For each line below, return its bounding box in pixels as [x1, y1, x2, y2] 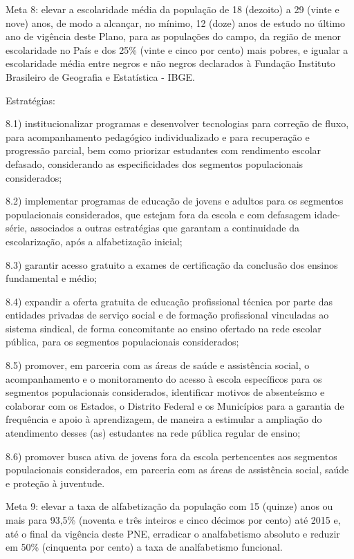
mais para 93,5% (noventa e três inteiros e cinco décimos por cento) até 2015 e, [6, 513, 341, 527]
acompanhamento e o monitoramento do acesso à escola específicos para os [6, 371, 322, 386]
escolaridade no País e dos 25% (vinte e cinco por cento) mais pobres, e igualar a [6, 42, 348, 57]
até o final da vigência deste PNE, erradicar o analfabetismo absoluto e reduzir [6, 526, 340, 540]
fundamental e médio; [6, 271, 97, 285]
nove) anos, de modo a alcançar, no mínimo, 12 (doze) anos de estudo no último [6, 15, 346, 30]
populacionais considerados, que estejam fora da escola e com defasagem [6, 207, 311, 221]
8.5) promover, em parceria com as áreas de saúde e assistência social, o [6, 358, 310, 372]
